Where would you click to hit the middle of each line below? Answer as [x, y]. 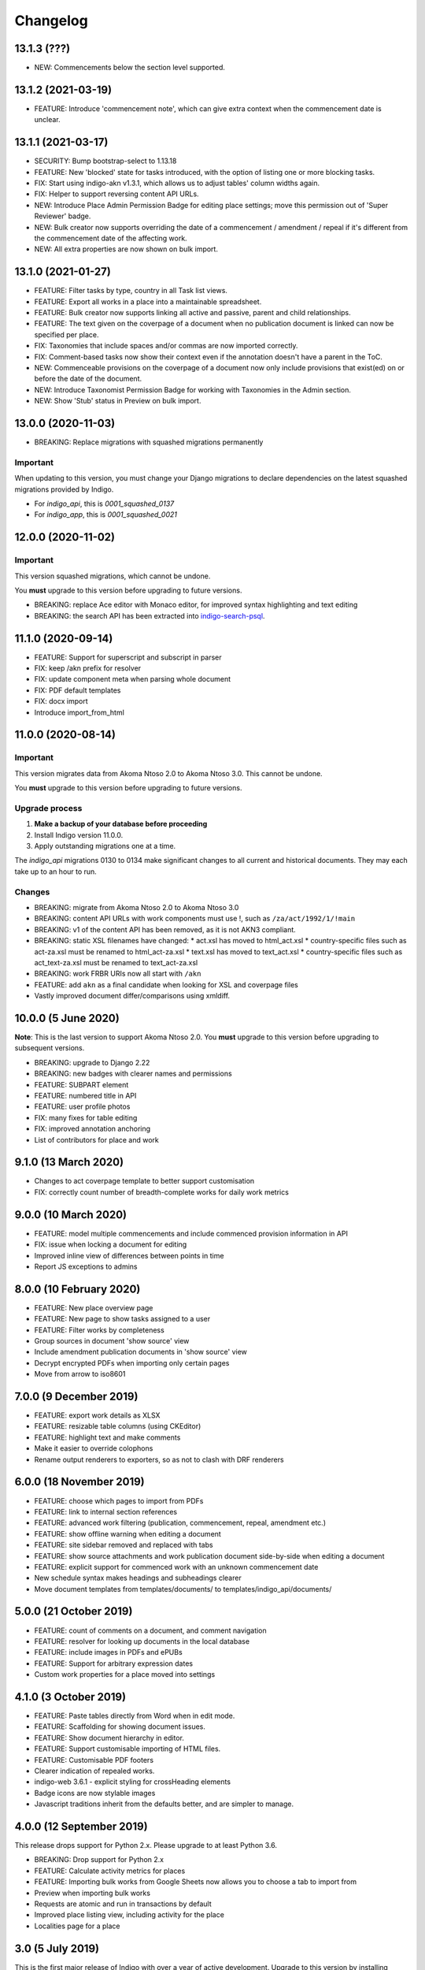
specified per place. [67, 334]
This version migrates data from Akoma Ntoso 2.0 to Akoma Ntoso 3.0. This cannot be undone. [168, 773]
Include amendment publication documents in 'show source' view [141, 1352]
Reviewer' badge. [63, 216]
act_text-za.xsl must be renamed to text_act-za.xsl [116, 962]
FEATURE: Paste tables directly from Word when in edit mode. [135, 1716]
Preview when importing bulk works [92, 1893]
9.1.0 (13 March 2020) [69, 1162]
